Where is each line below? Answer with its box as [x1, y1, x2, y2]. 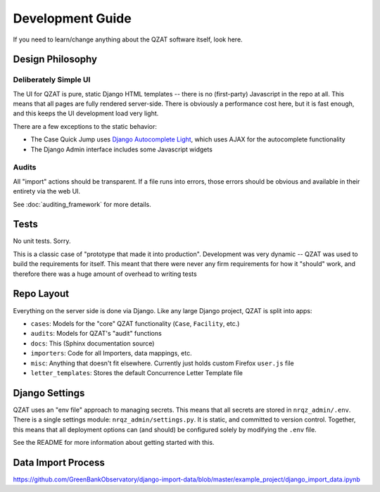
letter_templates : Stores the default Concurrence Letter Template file [30, 368, 243, 377]
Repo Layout [13, 288, 70, 300]
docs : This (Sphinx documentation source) [30, 339, 155, 348]
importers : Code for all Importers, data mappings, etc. [30, 349, 193, 358]
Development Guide [13, 11, 132, 26]
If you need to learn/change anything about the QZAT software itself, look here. [13, 35, 243, 44]
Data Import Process [13, 456, 106, 468]
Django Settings [13, 387, 85, 399]
